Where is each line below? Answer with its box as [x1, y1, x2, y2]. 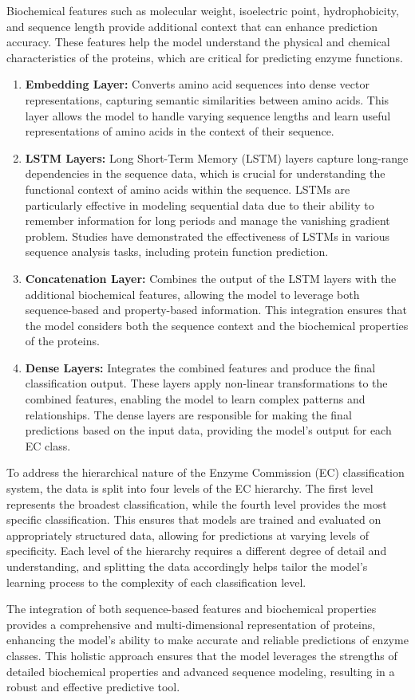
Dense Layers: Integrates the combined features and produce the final [25, 359, 376, 376]
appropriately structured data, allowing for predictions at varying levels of [6, 526, 370, 543]
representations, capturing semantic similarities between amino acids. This [25, 91, 389, 108]
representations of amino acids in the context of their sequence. [25, 123, 334, 140]
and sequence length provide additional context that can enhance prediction [6, 18, 377, 34]
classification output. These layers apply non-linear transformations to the [25, 375, 388, 391]
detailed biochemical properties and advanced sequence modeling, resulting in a [6, 663, 395, 679]
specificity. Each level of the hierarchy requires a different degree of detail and [6, 542, 387, 559]
